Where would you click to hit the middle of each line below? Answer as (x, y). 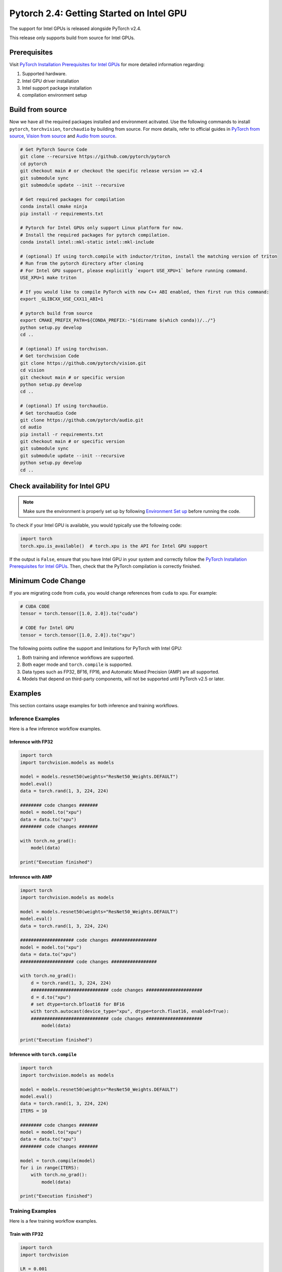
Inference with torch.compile (43, 1054)
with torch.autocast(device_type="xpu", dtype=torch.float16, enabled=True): (130, 1011)
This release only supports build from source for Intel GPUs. (72, 38)
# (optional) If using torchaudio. (64, 406)
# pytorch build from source (56, 313)
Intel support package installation (57, 88)
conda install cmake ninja (54, 207)
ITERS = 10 (34, 1111)
